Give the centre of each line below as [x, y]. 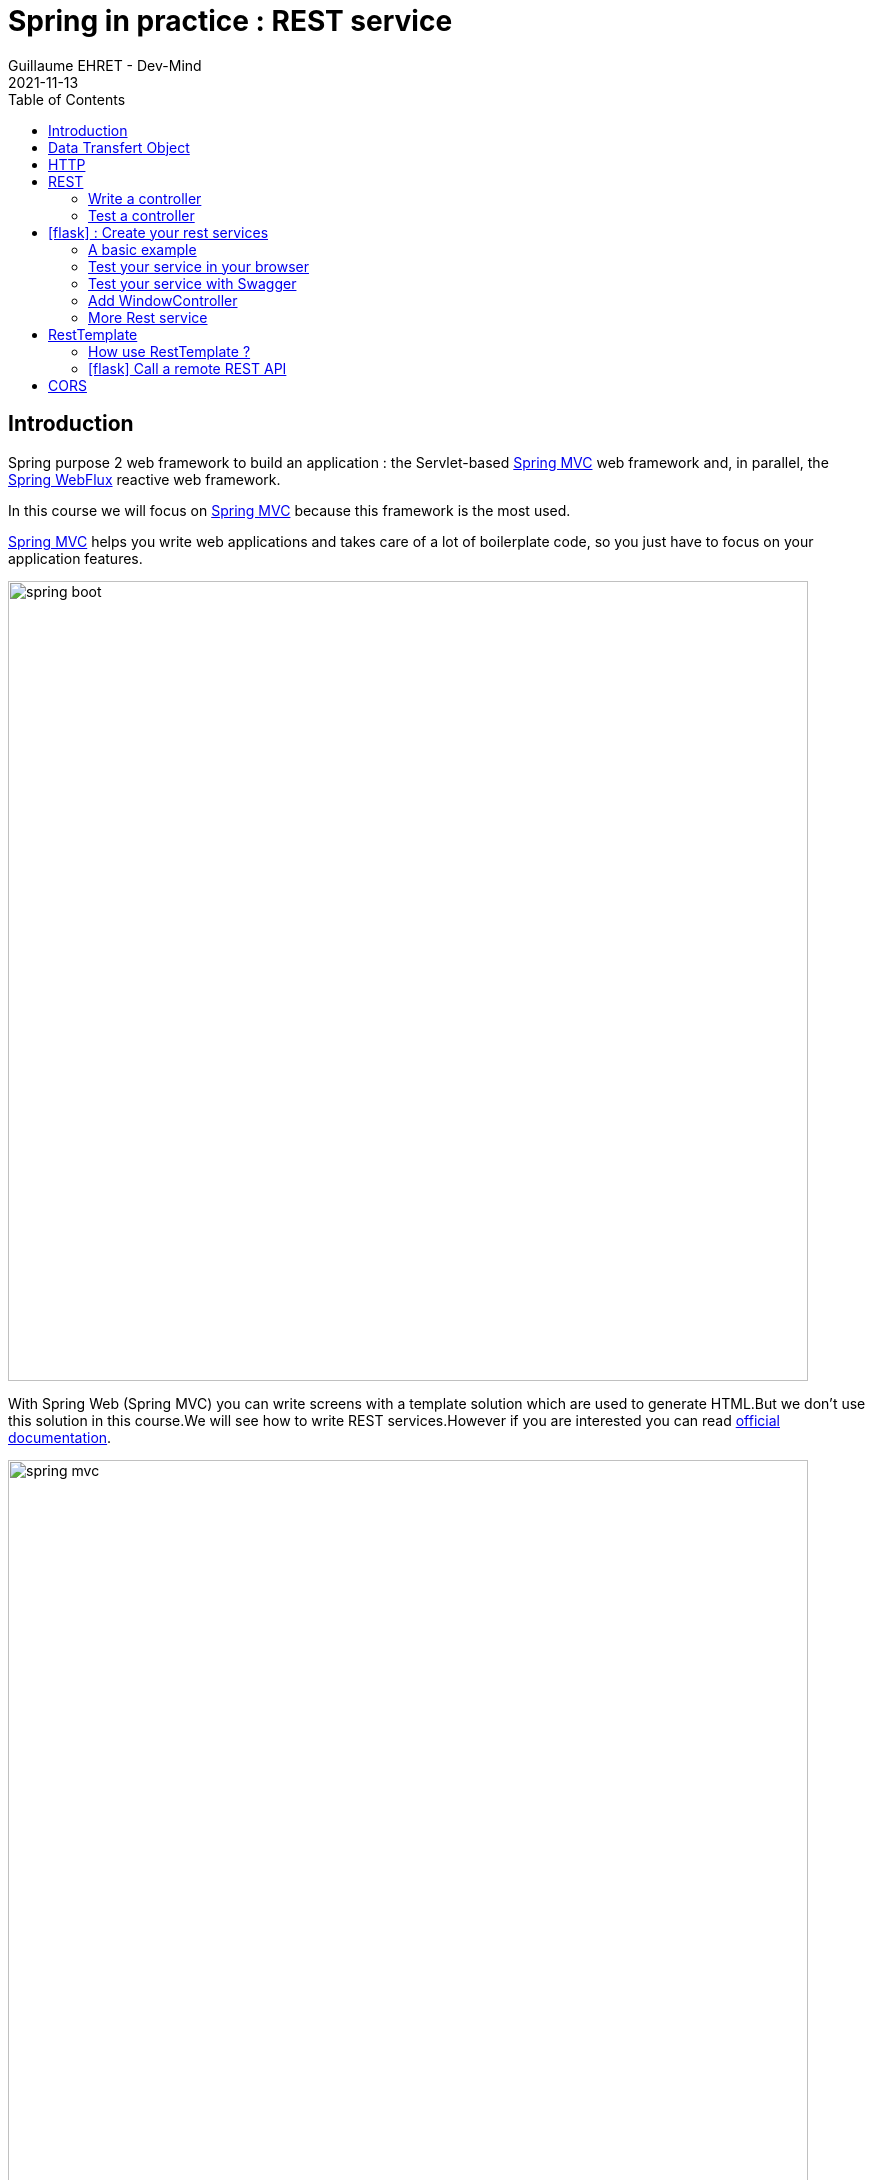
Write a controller [145, 198]
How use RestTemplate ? [169, 351]
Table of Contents [67, 99]
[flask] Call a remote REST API [187, 368]
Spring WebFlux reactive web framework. [144, 479]
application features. [75, 558]
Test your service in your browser [198, 266]
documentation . [60, 1437]
